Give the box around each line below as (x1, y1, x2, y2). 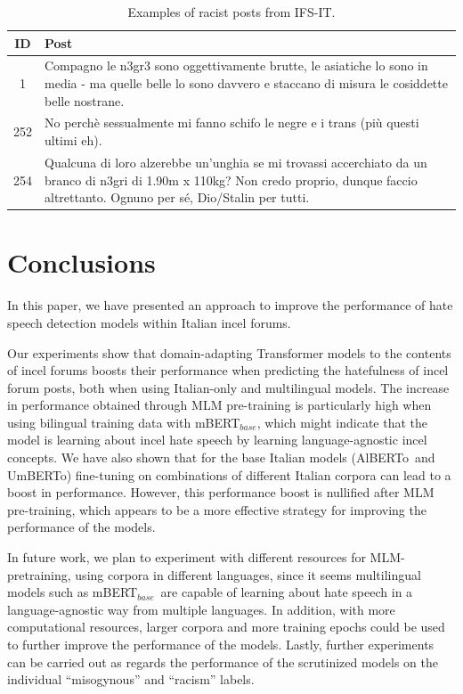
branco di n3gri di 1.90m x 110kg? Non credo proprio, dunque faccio (45, 170, 418, 189)
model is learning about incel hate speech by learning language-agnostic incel (7, 430, 427, 449)
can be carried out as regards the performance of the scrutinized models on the (7, 652, 438, 671)
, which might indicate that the (256, 412, 428, 431)
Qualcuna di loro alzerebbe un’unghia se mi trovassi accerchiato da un (45, 152, 427, 171)
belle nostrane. (45, 91, 125, 110)
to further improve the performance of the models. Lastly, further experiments (7, 635, 435, 653)
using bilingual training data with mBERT (7, 412, 240, 431)
